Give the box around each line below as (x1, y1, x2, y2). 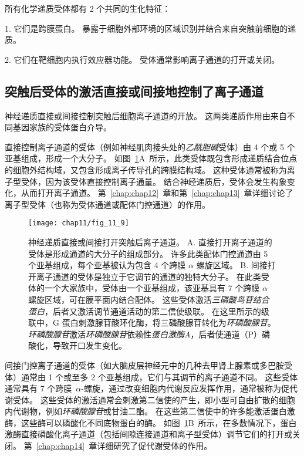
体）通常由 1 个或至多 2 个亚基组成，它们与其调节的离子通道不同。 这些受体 (5, 370, 298, 383)
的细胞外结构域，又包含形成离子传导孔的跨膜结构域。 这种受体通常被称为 (5, 163, 287, 175)
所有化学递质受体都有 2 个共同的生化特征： (5, 2, 171, 14)
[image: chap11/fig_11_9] (28, 219, 129, 228)
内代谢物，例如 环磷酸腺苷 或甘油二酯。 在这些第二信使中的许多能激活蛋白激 (5, 405, 295, 417)
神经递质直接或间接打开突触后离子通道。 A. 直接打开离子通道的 (28, 235, 272, 248)
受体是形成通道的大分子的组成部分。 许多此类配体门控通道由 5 (28, 247, 268, 259)
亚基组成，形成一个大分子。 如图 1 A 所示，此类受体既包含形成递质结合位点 (5, 152, 298, 164)
